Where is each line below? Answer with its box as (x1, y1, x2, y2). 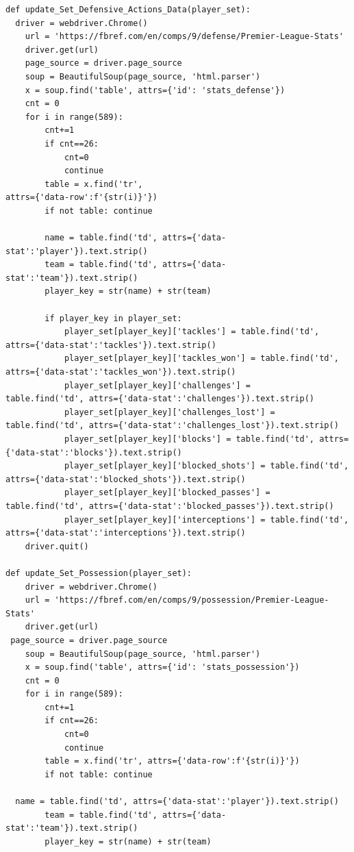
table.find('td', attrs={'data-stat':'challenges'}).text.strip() (5, 394, 315, 404)
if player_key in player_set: (45, 313, 182, 323)
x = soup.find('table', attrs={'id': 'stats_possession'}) (25, 662, 300, 673)
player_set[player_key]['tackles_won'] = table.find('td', (64, 353, 339, 364)
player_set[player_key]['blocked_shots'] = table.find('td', (64, 461, 349, 471)
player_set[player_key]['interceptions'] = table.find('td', (64, 514, 349, 525)
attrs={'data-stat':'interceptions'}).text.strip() (5, 528, 246, 538)
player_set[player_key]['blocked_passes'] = (64, 488, 270, 498)
